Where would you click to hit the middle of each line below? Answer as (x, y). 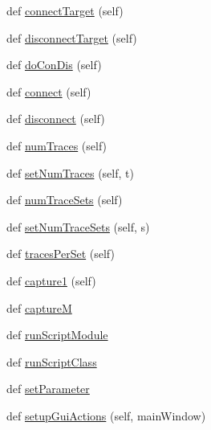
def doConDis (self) (54, 65)
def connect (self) (49, 91)
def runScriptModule (57, 335)
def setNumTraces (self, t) (70, 172)
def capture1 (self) (51, 280)
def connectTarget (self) (65, 10)
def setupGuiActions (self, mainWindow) (106, 415)
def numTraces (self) (57, 145)
